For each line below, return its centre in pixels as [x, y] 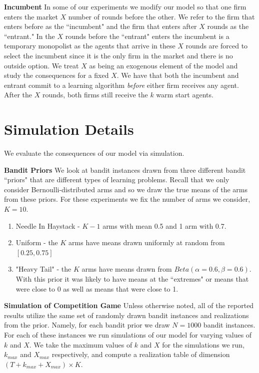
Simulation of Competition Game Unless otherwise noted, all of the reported [129, 305]
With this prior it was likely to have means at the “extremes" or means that [132, 279]
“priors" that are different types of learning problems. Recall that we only [117, 180]
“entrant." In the [29, 36]
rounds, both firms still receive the [95, 95]
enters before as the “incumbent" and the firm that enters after [100, 26]
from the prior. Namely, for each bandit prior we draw [87, 325]
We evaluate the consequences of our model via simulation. [94, 153]
